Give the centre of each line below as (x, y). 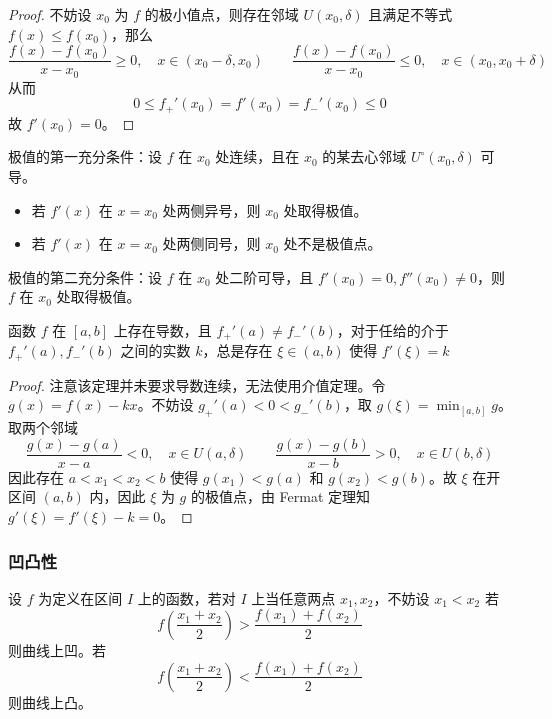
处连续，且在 (257, 156)
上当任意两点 (293, 597)
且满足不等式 (410, 14)
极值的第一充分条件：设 (85, 156)
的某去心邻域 (364, 156)
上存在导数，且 (162, 329)
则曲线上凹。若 (57, 649)
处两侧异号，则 (211, 209)
